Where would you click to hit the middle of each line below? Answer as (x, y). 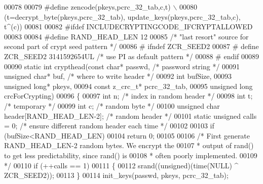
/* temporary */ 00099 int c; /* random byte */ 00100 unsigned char (112, 105)
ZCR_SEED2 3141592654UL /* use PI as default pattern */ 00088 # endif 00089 (132, 56)
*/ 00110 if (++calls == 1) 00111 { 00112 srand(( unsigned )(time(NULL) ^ (121, 165)
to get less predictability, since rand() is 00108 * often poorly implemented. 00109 (131, 155)
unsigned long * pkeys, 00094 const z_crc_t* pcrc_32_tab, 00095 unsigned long (128, 86)
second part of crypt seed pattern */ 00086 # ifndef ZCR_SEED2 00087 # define (131, 46)
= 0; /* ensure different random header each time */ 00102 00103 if (109, 126)
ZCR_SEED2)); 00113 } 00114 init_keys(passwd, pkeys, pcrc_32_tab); (116, 175)
